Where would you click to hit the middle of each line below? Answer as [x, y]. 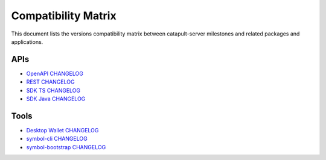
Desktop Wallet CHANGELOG [62, 130]
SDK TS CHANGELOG [53, 90]
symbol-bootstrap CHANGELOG [66, 147]
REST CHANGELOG [50, 82]
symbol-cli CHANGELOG [57, 139]
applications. [27, 42]
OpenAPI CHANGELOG [55, 73]
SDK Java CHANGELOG [56, 99]
